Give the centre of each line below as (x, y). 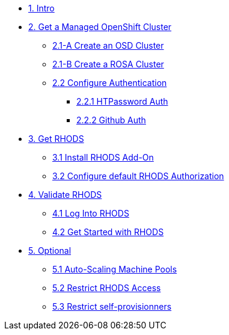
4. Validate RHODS (65, 195)
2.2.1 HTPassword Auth (122, 101)
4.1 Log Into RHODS (91, 213)
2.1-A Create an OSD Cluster (108, 45)
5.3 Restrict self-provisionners (112, 306)
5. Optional (50, 250)
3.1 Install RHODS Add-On (103, 157)
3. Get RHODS (56, 139)
